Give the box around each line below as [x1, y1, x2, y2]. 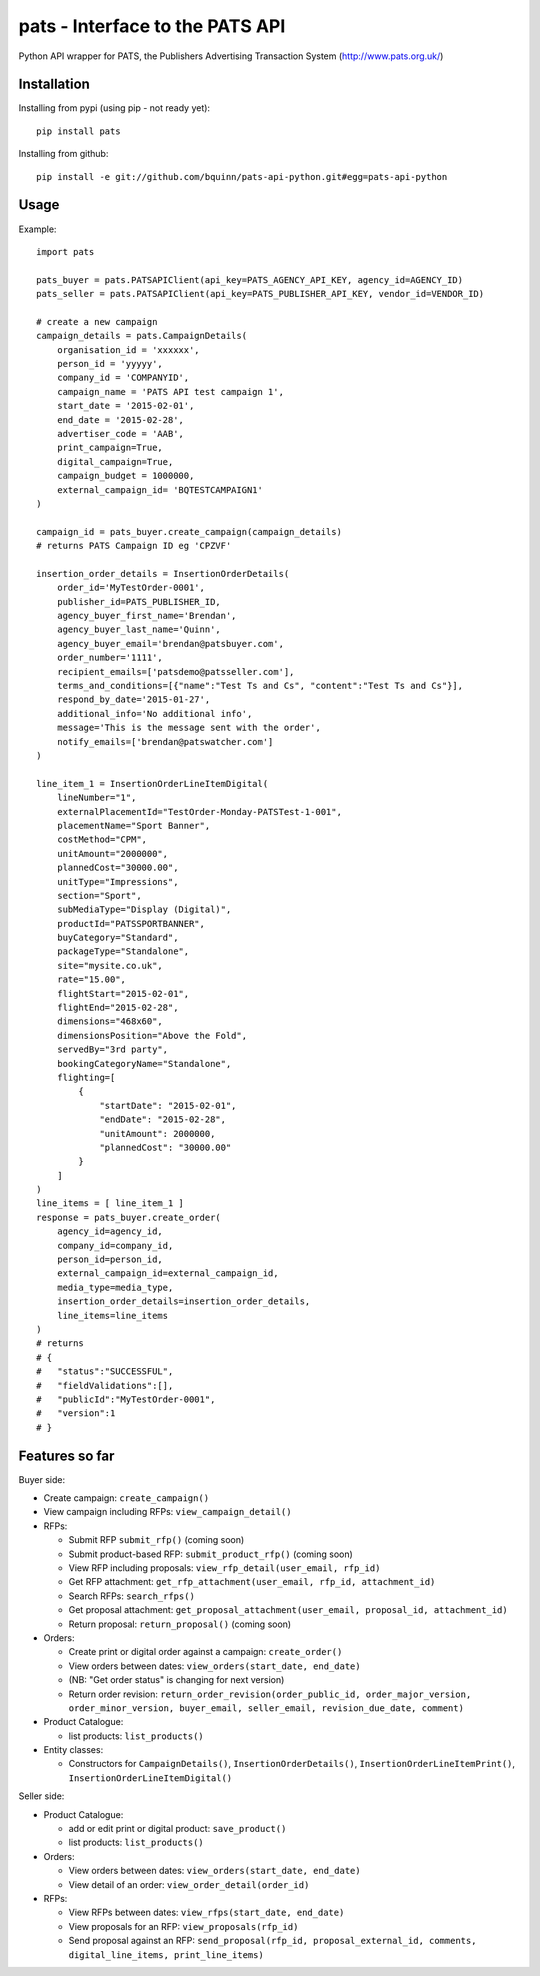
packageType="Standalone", [56, 946, 190, 957]
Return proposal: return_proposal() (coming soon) [68, 1618, 292, 1630]
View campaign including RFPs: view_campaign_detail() [43, 1506, 292, 1518]
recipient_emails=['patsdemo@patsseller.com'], [56, 666, 295, 677]
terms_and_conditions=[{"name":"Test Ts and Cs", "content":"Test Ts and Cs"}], [56, 680, 464, 692]
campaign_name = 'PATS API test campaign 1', [56, 386, 285, 397]
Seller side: [18, 1790, 65, 1802]
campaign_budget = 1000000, [56, 470, 195, 482]
